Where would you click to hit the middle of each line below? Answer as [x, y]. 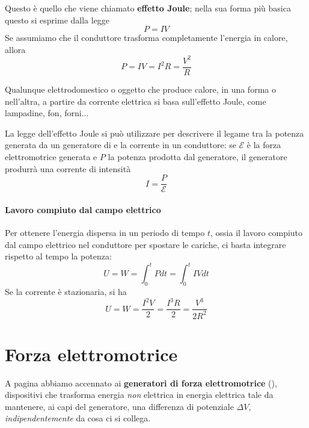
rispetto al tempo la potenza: [58, 256]
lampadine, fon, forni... [47, 113]
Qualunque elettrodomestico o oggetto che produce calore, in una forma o [140, 89]
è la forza [264, 145]
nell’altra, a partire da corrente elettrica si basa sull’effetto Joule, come [136, 101]
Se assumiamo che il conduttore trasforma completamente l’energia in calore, [146, 38]
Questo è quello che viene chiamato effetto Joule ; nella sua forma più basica [148, 8]
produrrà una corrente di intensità [68, 168]
